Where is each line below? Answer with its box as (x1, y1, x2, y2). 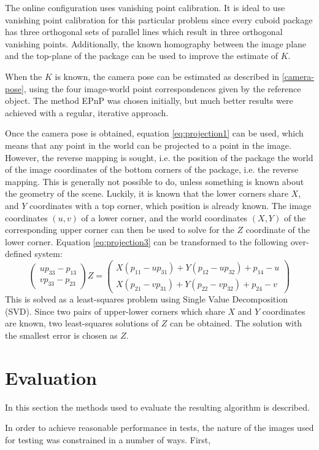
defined (5, 247, 32, 260)
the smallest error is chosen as (5, 328, 118, 341)
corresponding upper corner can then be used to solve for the (5, 223, 234, 236)
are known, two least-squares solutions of (5, 317, 159, 330)
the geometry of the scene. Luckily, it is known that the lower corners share (5, 187, 288, 200)
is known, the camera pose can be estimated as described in (55, 69, 280, 82)
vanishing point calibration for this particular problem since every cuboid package (5, 13, 313, 26)
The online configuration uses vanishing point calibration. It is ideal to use (5, 1, 285, 14)
